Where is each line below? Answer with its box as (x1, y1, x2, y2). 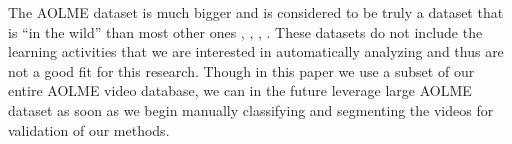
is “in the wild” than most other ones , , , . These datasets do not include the (8, 21, 483, 42)
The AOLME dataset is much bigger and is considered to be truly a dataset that (8, 2, 504, 22)
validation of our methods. (8, 119, 170, 140)
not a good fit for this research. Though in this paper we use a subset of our (8, 60, 475, 81)
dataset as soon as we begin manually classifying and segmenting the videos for (8, 99, 494, 120)
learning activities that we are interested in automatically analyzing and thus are (8, 41, 504, 62)
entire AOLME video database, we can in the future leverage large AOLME (8, 80, 472, 101)
